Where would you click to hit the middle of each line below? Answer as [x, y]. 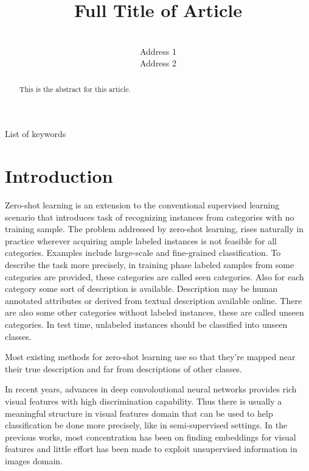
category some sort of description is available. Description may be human [141, 289]
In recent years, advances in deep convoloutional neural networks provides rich [151, 389]
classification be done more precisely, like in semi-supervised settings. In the [146, 425]
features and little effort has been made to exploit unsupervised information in [151, 449]
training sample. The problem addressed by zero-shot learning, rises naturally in [154, 229]
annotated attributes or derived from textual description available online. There [154, 300]
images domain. [34, 460]
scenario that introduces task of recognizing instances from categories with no [150, 217]
